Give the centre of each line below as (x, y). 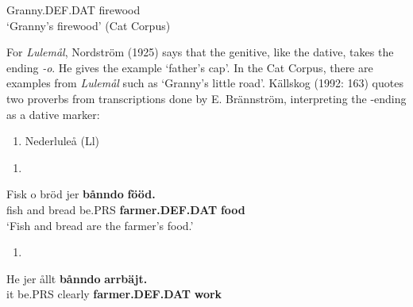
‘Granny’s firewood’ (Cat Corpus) (89, 25)
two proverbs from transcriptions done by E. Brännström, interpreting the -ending (206, 98)
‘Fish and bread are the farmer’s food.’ (100, 225)
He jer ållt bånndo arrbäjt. (77, 278)
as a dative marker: (53, 114)
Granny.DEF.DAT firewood (73, 10)
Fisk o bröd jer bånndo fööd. (81, 194)
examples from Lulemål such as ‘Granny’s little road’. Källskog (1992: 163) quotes (205, 83)
